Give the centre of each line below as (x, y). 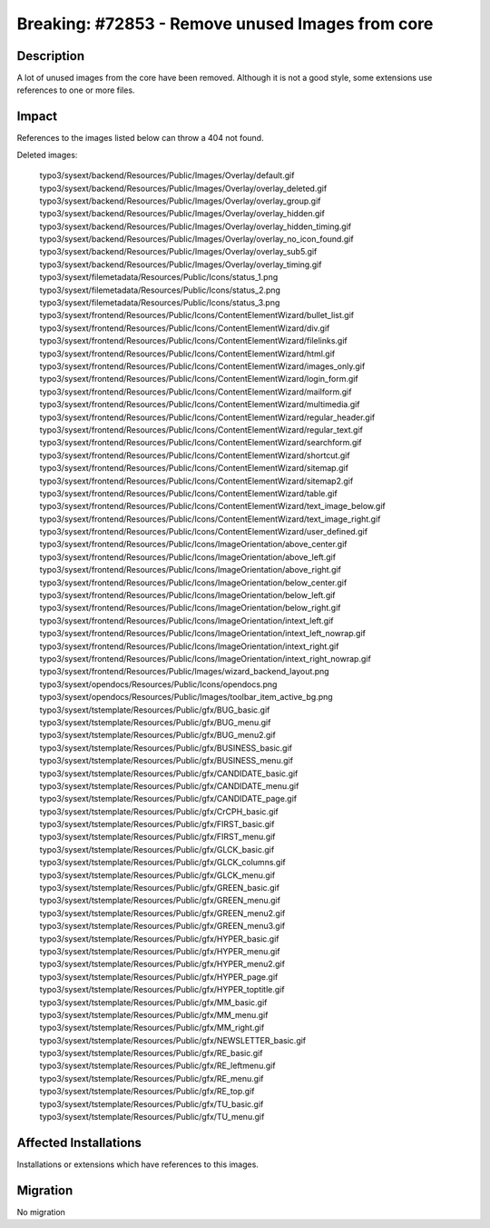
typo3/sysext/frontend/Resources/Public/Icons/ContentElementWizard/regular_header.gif (207, 417)
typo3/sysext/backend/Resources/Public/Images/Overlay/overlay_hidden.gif (182, 214)
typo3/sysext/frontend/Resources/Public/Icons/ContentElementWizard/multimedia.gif (200, 404)
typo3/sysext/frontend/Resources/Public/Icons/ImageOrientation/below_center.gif (193, 583)
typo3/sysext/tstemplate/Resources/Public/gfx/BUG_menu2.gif (157, 735)
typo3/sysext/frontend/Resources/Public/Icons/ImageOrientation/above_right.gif (191, 570)
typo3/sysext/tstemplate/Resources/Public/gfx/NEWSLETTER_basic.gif (173, 1040)
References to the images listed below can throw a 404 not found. (140, 138)
